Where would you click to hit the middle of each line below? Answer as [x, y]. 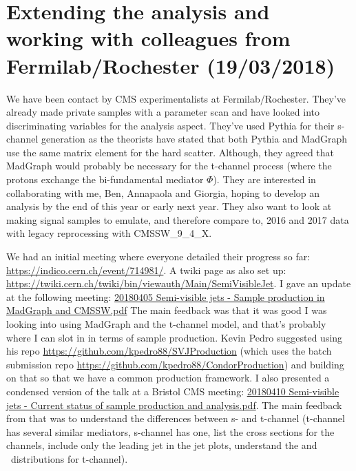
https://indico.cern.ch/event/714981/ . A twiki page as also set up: [146, 270]
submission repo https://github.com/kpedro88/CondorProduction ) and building [175, 364]
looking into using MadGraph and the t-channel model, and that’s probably [166, 324]
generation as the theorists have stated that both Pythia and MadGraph [194, 139]
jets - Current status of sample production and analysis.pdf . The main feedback [174, 405]
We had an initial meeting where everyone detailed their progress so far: [158, 257]
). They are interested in [264, 179]
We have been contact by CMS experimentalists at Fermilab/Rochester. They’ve [176, 98]
